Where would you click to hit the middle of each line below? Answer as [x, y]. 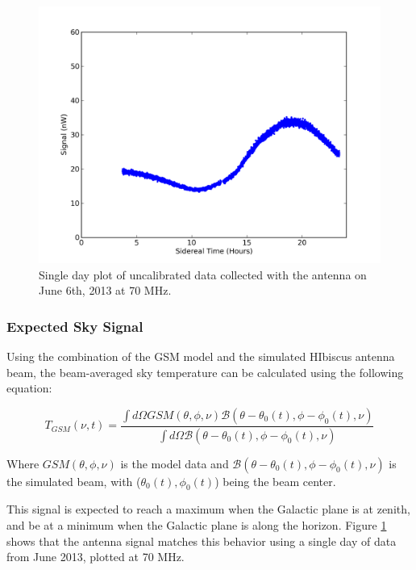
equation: [29, 388]
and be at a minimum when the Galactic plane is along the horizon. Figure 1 [197, 525]
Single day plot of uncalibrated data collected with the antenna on [203, 274]
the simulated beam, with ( [74, 481]
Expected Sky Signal [75, 326]
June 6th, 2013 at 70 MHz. [105, 290]
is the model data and [175, 463]
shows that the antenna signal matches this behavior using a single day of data [202, 541]
